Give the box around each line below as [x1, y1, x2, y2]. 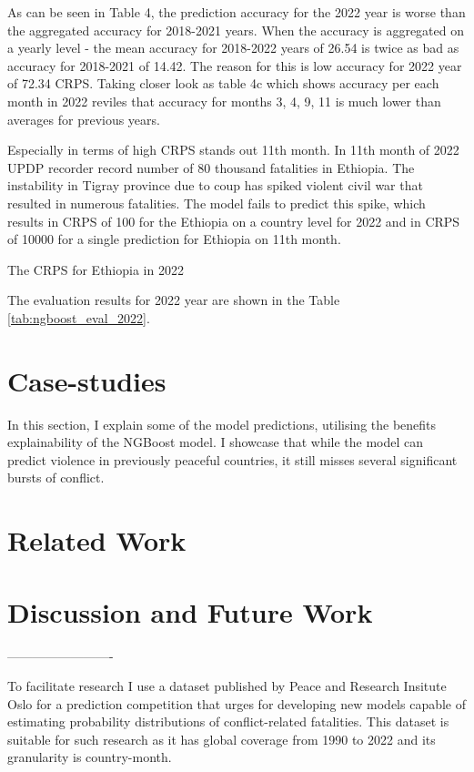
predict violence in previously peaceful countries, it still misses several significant [7, 450, 458, 469]
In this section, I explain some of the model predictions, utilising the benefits [7, 414, 437, 433]
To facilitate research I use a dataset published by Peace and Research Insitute [7, 676, 447, 696]
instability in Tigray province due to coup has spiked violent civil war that [7, 176, 423, 195]
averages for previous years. [7, 109, 160, 128]
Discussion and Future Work [7, 593, 373, 630]
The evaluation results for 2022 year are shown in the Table [7, 290, 340, 310]
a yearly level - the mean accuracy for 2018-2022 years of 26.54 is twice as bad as [7, 38, 459, 57]
